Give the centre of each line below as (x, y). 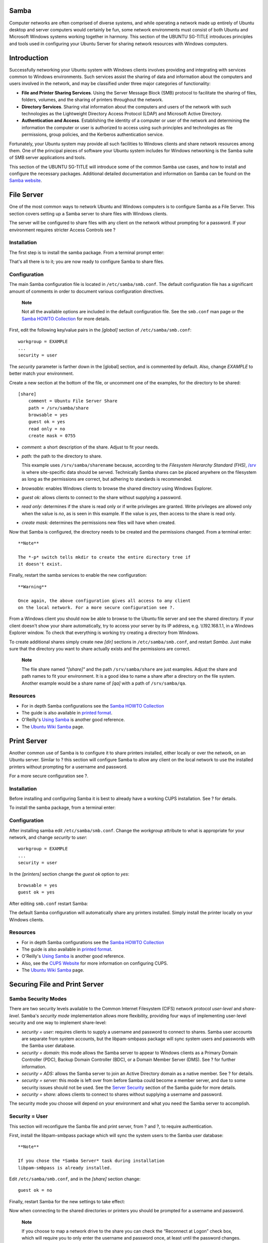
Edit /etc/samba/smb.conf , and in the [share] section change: (75, 1179)
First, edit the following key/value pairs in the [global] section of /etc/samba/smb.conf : (100, 330)
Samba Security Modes (38, 999)
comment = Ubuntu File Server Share (73, 401)
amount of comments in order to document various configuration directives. (87, 291)
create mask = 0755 (52, 436)
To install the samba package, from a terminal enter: (63, 807)
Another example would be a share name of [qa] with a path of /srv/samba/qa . (104, 683)
